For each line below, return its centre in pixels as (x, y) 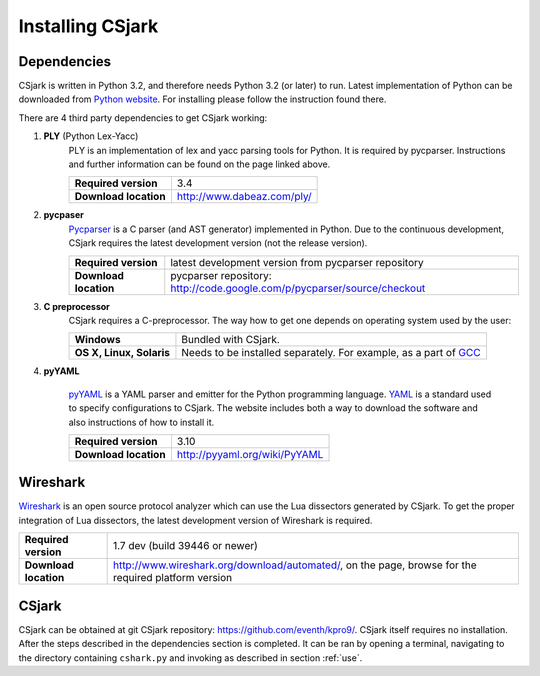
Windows (97, 340)
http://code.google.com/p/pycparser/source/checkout (298, 288)
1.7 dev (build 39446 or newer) (185, 546)
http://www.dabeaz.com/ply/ (244, 197)
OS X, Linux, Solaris (122, 353)
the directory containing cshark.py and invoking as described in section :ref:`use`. (190, 657)
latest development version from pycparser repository (297, 262)
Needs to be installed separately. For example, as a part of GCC (331, 353)
